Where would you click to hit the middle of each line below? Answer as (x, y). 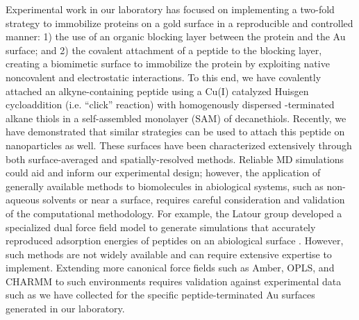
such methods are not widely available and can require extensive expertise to (169, 254)
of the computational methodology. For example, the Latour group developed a (174, 213)
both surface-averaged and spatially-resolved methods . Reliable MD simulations (175, 159)
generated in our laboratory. (65, 309)
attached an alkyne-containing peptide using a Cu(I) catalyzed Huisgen (157, 91)
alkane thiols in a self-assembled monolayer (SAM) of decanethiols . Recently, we (176, 118)
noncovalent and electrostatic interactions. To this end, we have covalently (164, 77)
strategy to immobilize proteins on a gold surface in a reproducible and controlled (179, 23)
